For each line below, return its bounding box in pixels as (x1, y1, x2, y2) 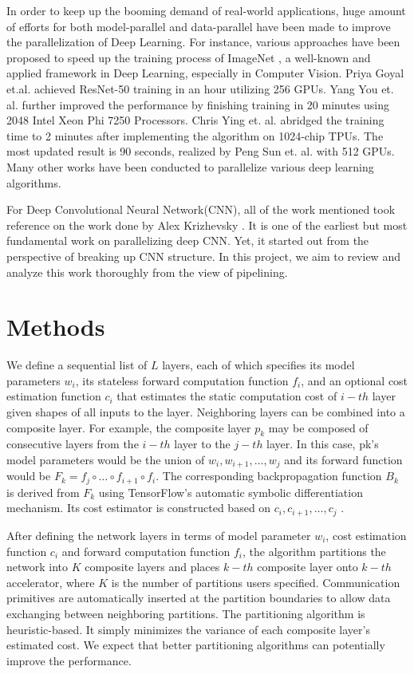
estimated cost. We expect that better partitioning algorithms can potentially (6, 637, 385, 653)
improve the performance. (6, 652, 132, 668)
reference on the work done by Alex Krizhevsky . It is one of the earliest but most (6, 216, 408, 233)
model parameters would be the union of (6, 451, 205, 467)
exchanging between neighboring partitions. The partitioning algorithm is (6, 605, 365, 621)
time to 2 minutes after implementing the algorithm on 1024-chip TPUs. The (6, 127, 384, 144)
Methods (6, 310, 105, 343)
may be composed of (268, 419, 369, 436)
